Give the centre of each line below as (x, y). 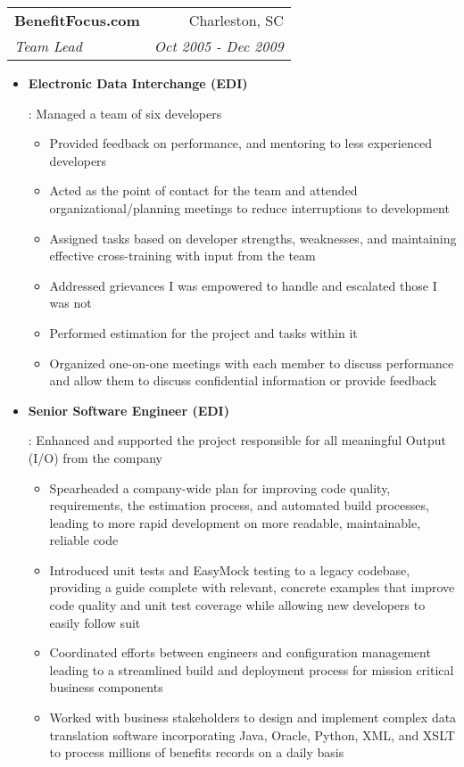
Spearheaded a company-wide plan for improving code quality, (220, 487)
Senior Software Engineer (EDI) (128, 410)
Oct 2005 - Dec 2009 (219, 46)
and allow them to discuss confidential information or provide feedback (243, 380)
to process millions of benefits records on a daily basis (197, 752)
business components (106, 687)
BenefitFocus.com (77, 20)
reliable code (84, 540)
